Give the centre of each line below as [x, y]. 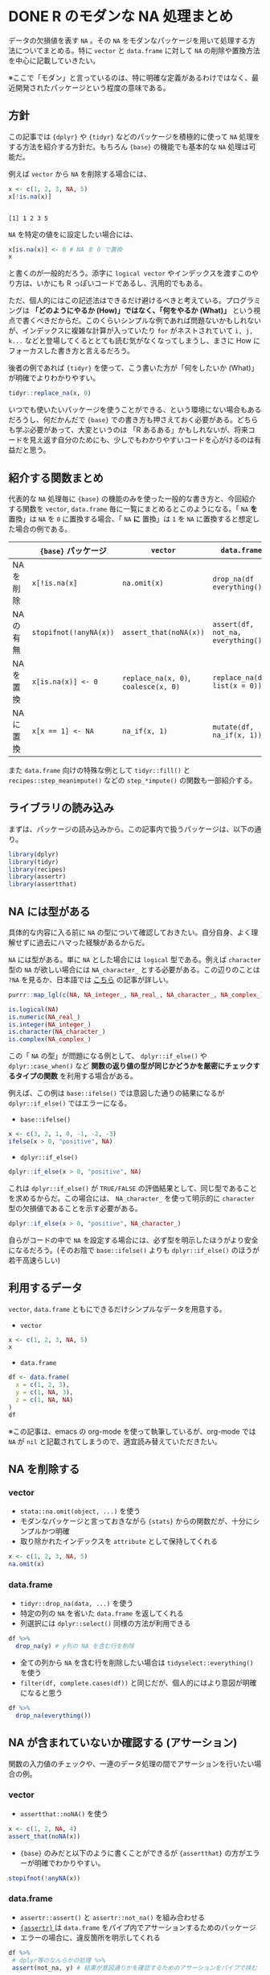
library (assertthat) [43, 884]
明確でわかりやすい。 [70, 1863]
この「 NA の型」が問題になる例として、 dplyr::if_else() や [108, 1056]
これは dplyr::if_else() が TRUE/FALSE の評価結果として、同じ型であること [133, 1188]
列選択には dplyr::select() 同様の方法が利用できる [105, 1624]
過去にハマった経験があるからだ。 [92, 942]
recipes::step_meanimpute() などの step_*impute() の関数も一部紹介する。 [133, 780]
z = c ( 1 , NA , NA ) [45, 1400]
